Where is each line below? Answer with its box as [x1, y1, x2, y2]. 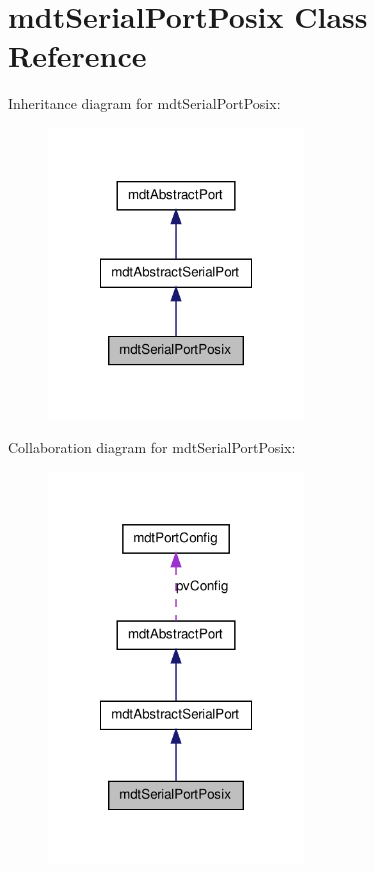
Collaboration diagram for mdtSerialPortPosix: [8, 436, 296, 457]
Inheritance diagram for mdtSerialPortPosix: [8, 93, 281, 114]
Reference [8, 35, 147, 76]
